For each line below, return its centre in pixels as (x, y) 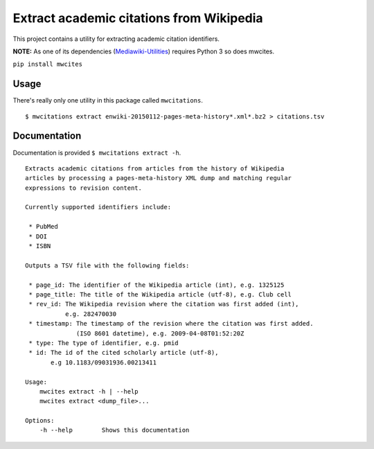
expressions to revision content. (83, 188)
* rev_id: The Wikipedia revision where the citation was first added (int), (164, 304)
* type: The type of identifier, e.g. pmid (104, 343)
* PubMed (43, 227)
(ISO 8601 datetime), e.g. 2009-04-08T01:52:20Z (160, 333)
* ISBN (40, 246)
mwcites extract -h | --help (89, 391)
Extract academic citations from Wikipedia (138, 18)
